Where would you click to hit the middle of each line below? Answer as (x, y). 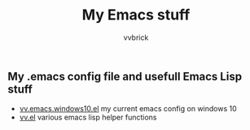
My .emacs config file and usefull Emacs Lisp (125, 76)
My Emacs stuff (136, 15)
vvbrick (136, 37)
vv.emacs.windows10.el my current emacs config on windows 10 (128, 109)
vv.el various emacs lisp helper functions (88, 117)
